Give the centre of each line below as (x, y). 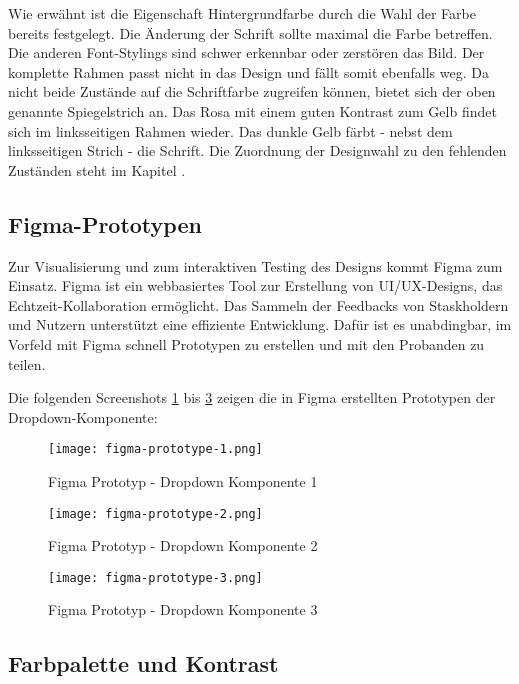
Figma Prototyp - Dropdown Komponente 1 (183, 480)
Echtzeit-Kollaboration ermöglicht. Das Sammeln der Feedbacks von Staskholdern (258, 304)
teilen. (27, 363)
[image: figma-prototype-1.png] (155, 449)
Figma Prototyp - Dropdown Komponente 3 (183, 609)
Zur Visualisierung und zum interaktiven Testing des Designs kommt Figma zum (255, 265)
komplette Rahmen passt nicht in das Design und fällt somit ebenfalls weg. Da (248, 71)
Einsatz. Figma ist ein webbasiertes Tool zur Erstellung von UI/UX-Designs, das (255, 285)
